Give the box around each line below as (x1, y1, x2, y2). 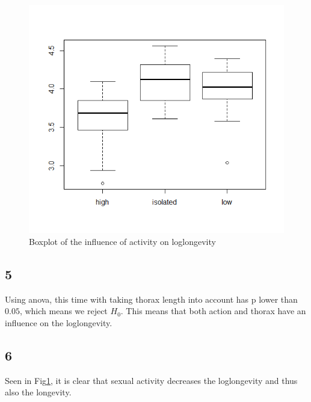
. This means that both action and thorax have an (120, 305, 306, 317)
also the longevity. (5, 386, 72, 398)
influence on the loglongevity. (5, 316, 112, 329)
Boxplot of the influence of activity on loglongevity (29, 235, 216, 247)
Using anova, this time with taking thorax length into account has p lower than (5, 292, 298, 305)
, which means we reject (19, 305, 108, 317)
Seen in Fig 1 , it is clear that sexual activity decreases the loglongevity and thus (5, 374, 298, 386)
